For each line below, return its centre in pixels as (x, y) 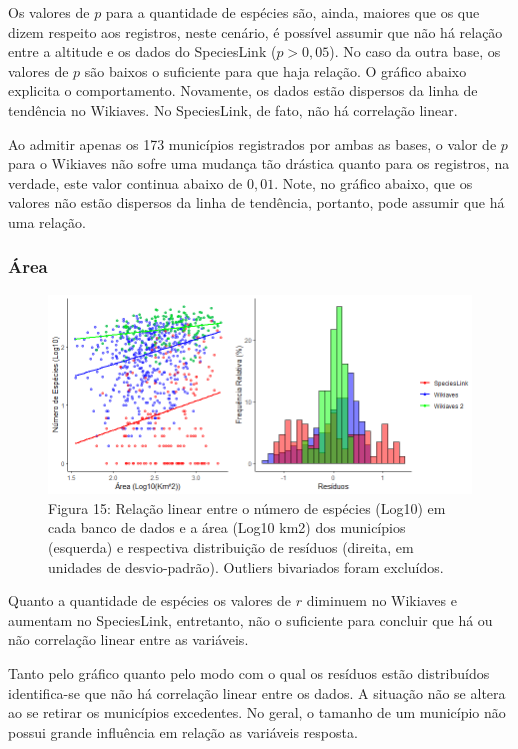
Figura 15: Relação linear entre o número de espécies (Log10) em (247, 507)
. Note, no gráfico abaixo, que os (373, 182)
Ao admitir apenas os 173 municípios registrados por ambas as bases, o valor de (252, 143)
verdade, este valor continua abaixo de (125, 182)
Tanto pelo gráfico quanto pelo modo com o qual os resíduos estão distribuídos (249, 673)
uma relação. (47, 221)
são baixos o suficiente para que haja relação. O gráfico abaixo (275, 70)
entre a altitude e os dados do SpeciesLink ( (142, 51)
